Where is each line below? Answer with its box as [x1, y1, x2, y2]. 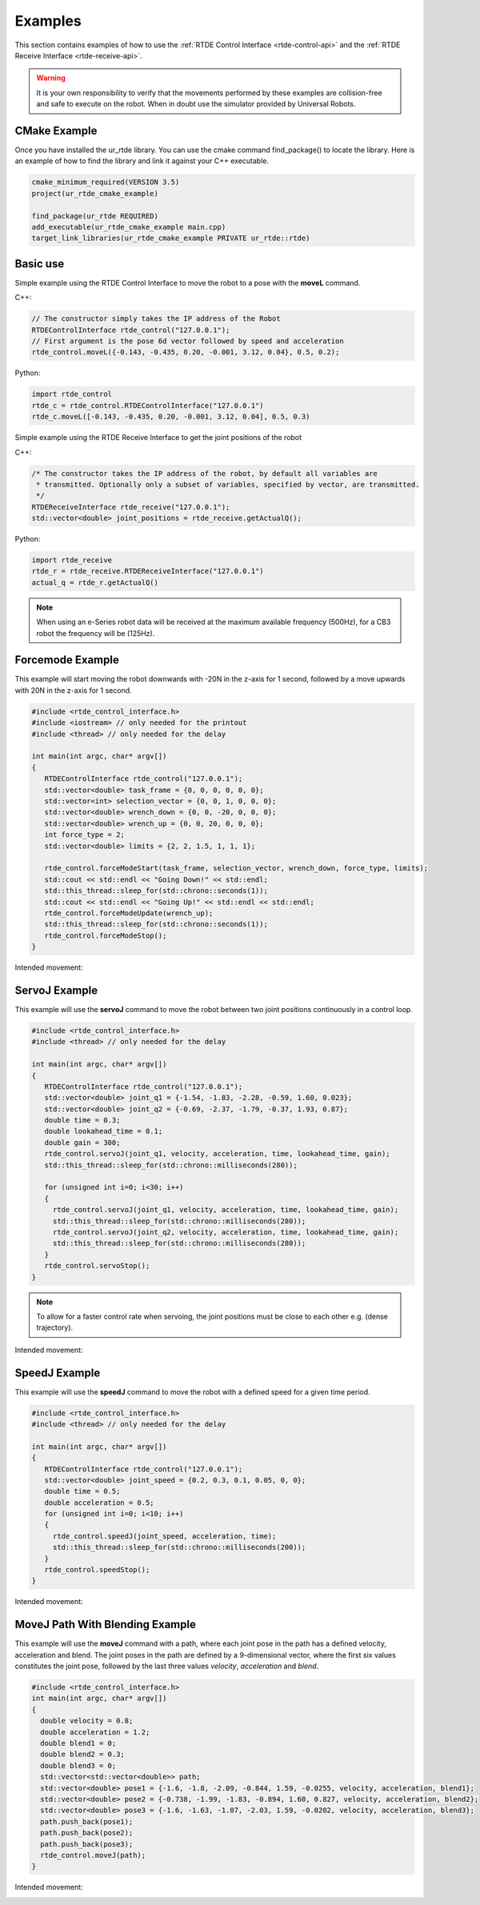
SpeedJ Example [14, 1366, 101, 1379]
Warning [36, 73, 66, 83]
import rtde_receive [31, 556, 112, 565]
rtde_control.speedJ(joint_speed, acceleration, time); [52, 1531, 277, 1540]
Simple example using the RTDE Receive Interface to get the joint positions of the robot [14, 433, 302, 442]
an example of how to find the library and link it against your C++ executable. [14, 156, 270, 166]
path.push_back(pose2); [40, 1828, 134, 1838]
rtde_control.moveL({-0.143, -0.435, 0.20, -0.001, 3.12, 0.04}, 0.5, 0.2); [31, 348, 340, 357]
